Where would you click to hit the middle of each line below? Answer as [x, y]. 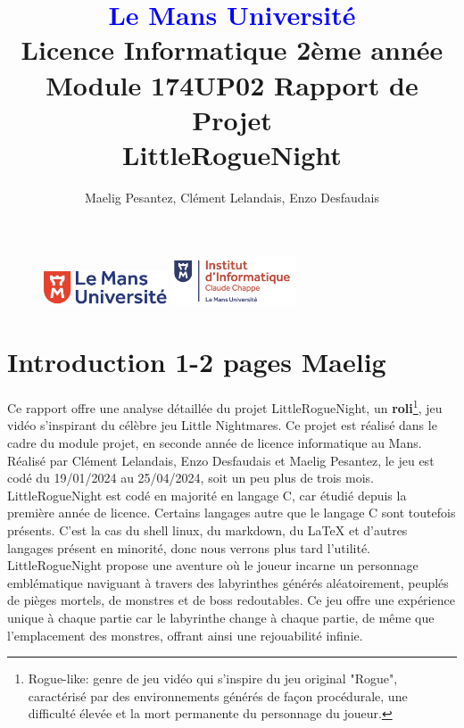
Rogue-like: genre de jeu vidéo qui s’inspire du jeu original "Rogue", [213, 678]
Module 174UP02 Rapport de [232, 84]
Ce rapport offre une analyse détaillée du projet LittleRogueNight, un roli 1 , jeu [225, 406]
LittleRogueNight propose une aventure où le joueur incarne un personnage [213, 565]
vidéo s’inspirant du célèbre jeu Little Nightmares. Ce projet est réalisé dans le [222, 425]
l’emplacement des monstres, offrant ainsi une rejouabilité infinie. [185, 635]
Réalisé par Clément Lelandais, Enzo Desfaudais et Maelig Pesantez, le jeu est [221, 460]
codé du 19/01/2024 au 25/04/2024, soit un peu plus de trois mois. [191, 478]
